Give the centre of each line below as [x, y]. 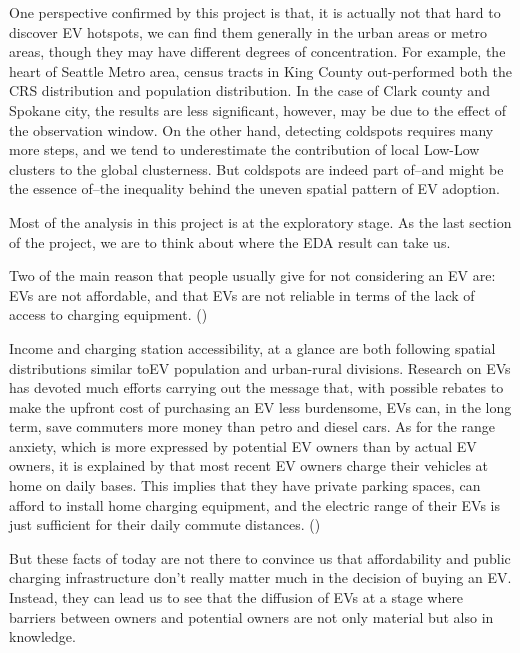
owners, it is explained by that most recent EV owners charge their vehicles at [249, 465]
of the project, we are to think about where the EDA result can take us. [230, 241]
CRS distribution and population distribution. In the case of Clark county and [249, 90]
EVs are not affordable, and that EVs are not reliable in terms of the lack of [242, 294]
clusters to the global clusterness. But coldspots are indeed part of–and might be [256, 168]
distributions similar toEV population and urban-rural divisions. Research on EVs [260, 367]
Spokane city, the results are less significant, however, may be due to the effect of [258, 109]
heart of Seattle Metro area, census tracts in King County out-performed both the [260, 70]
